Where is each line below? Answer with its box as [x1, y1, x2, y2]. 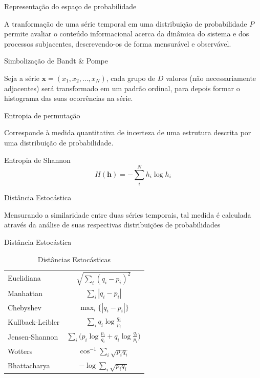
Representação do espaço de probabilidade [4, 1, 137, 11]
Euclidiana [8, 272, 41, 283]
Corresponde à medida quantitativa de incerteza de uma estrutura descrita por [4, 127, 251, 138]
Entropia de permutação [4, 110, 80, 120]
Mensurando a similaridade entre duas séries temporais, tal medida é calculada [4, 209, 251, 220]
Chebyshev [8, 302, 41, 312]
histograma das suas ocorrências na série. [4, 93, 133, 103]
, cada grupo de [106, 72, 156, 83]
